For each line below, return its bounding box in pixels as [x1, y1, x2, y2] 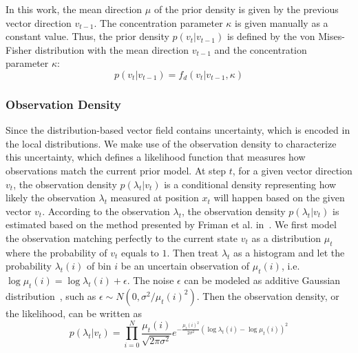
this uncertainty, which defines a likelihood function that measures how [6, 150, 306, 164]
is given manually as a [235, 15, 328, 30]
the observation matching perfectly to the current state [6, 230, 238, 245]
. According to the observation [42, 203, 170, 218]
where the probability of [6, 245, 107, 259]
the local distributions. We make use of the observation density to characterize [6, 136, 337, 150]
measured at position [110, 190, 199, 205]
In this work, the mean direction [6, 2, 143, 16]
